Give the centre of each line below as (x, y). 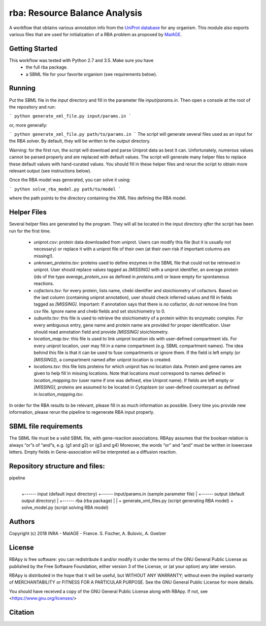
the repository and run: (33, 107)
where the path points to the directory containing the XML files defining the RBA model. (98, 198)
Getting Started (33, 49)
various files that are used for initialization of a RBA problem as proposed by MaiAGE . (96, 34)
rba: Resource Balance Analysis (76, 13)
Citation (22, 612)
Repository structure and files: (57, 466)
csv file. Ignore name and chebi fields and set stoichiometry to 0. (100, 311)
